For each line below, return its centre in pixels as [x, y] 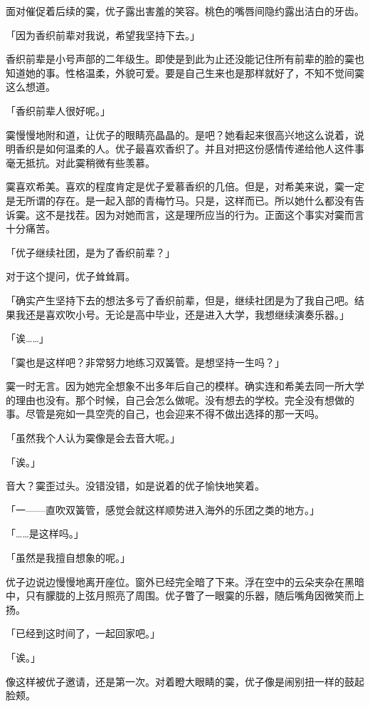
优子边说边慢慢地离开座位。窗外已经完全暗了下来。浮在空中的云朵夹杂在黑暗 [185, 581]
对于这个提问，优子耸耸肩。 [70, 276]
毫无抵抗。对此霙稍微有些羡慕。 [80, 162]
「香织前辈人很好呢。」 [58, 110]
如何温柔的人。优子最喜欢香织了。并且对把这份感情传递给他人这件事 [205, 149]
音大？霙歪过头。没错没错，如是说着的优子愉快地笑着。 [135, 486]
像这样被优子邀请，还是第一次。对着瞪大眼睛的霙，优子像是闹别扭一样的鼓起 [185, 681]
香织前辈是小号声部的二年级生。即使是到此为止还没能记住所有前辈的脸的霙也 [185, 59]
